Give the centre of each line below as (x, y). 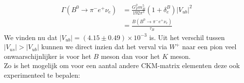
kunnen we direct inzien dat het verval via (104, 47)
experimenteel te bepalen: (42, 75)
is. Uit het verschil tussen (187, 37)
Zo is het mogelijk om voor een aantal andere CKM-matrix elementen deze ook (122, 65)
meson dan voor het (131, 56)
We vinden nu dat (31, 37)
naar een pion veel (209, 47)
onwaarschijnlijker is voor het (48, 56)
